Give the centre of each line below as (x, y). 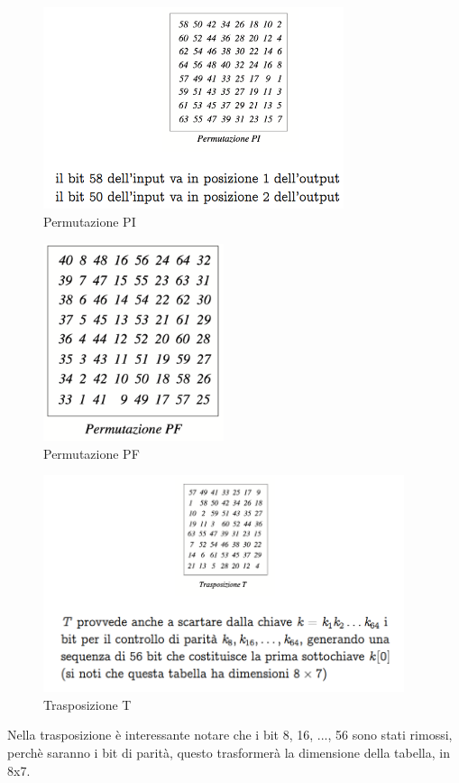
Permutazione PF (92, 453)
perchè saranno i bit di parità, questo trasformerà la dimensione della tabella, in (229, 753)
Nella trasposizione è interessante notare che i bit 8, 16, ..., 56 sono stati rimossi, (230, 735)
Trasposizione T (87, 704)
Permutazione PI (90, 222)
